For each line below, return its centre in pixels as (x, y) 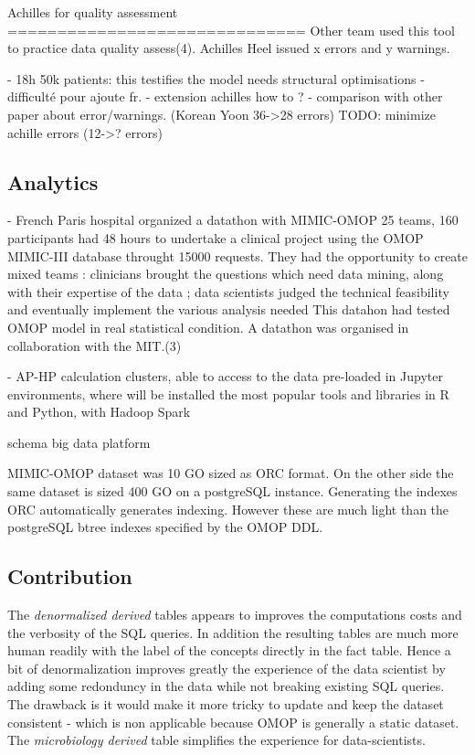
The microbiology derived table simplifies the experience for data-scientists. (216, 740)
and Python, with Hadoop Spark (99, 412)
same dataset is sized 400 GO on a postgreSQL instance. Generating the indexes (232, 491)
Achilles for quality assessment (93, 12)
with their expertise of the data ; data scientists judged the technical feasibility (228, 291)
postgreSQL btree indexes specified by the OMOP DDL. (165, 527)
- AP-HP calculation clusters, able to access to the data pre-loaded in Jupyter (225, 376)
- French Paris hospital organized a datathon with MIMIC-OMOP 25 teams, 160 (233, 220)
